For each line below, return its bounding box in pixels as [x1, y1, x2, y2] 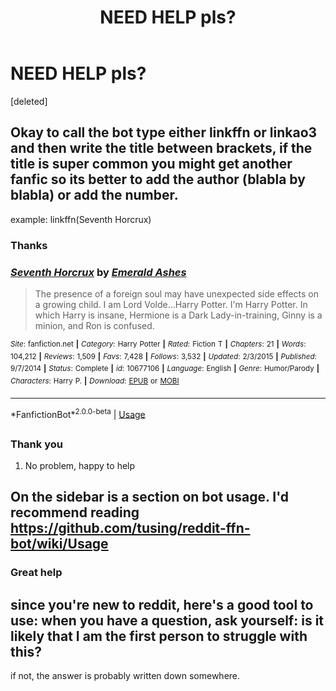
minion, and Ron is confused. [34, 319, 155, 331]
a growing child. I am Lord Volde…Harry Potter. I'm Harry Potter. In [34, 298, 308, 310]
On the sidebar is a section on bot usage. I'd [10, 489, 290, 506]
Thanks [10, 238, 48, 252]
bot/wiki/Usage [10, 536, 109, 553]
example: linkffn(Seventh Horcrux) [10, 213, 152, 225]
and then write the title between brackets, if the [10, 140, 313, 157]
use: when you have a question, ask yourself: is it [10, 612, 325, 629]
